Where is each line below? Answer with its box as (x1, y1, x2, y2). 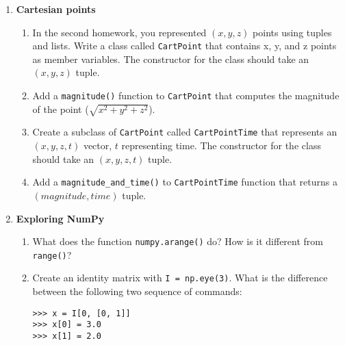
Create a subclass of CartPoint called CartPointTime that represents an (32, 125, 337, 139)
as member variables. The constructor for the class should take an (32, 51, 309, 66)
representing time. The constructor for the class (121, 138, 321, 153)
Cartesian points (16, 2, 96, 16)
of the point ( (32, 101, 89, 116)
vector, (83, 138, 112, 153)
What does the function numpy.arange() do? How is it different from (32, 234, 324, 248)
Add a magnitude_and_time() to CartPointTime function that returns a (32, 175, 337, 189)
